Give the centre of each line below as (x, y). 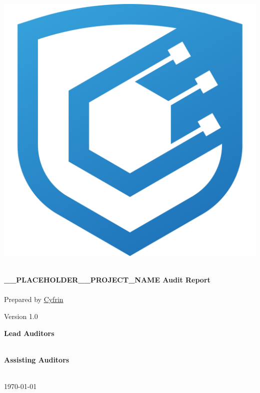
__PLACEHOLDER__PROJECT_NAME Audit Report (107, 280)
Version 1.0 (21, 316)
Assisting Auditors (37, 359)
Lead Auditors (29, 333)
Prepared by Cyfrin (34, 299)
